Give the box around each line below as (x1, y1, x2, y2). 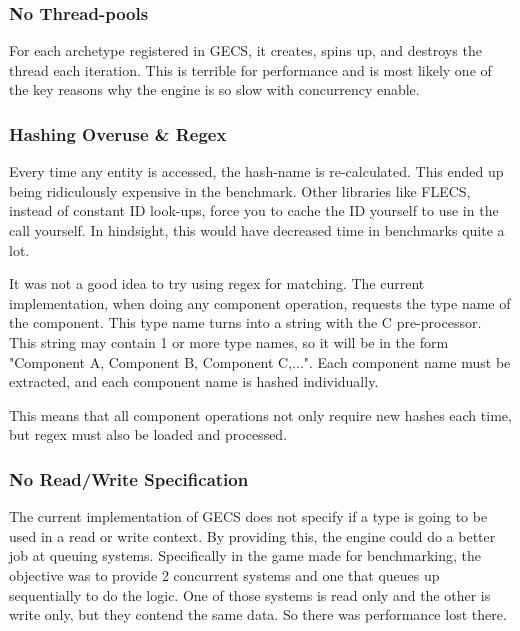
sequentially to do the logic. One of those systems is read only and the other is (9, 584, 491, 605)
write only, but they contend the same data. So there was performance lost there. (9, 604, 507, 625)
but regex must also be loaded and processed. (9, 424, 288, 445)
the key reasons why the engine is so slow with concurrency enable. (9, 79, 420, 100)
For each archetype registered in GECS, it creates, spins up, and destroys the (9, 40, 482, 61)
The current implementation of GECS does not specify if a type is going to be (9, 506, 488, 527)
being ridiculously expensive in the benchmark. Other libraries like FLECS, (9, 180, 471, 201)
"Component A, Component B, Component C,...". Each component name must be (9, 351, 511, 372)
